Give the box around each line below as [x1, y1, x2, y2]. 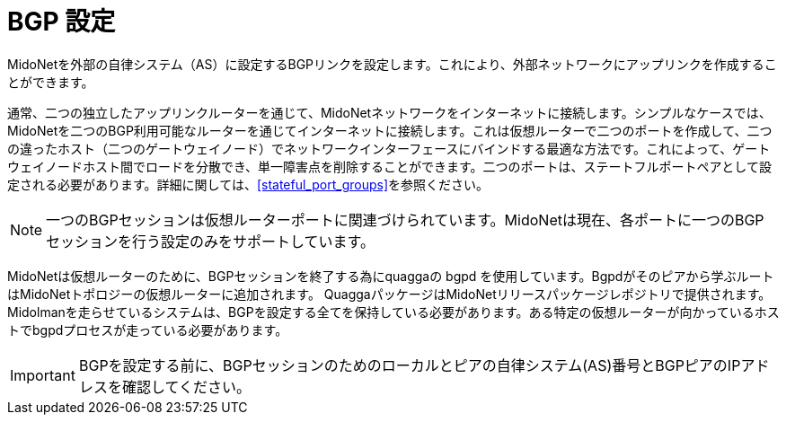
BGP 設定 [7, 6, 116, 37]
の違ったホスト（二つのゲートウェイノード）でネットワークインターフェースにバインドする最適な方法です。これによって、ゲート [7, 140, 771, 156]
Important [10, 365, 75, 384]
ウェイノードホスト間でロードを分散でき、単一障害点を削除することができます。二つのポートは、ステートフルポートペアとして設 [7, 158, 772, 174]
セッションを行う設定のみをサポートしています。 [46, 232, 375, 251]
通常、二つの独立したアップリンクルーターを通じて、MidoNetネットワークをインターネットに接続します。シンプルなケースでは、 [7, 104, 772, 120]
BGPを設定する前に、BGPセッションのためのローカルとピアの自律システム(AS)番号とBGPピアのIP [78, 356, 741, 374]
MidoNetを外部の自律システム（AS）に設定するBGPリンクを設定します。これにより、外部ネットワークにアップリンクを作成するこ [7, 56, 777, 72]
